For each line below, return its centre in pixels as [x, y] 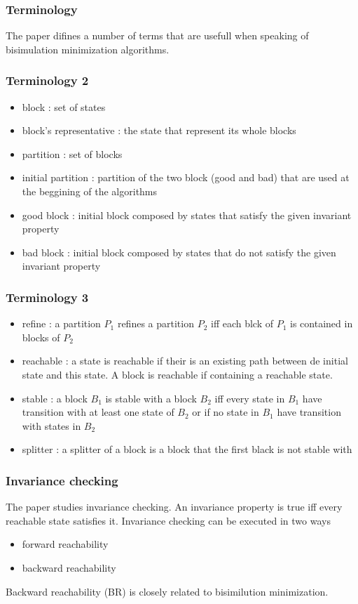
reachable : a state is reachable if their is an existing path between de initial [185, 361]
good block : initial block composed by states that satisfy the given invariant [187, 215]
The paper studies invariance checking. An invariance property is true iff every [174, 507]
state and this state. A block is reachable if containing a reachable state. [177, 374]
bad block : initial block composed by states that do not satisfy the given [179, 252]
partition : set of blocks [72, 153]
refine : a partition [61, 323]
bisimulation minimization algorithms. [88, 49]
